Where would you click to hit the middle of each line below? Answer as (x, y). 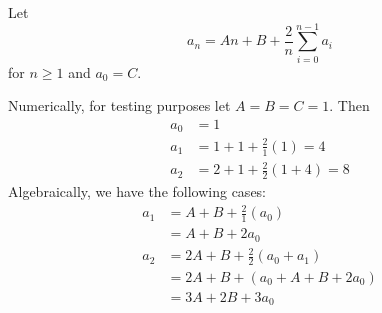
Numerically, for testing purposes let (119, 105)
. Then (349, 105)
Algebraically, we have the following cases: (137, 191)
